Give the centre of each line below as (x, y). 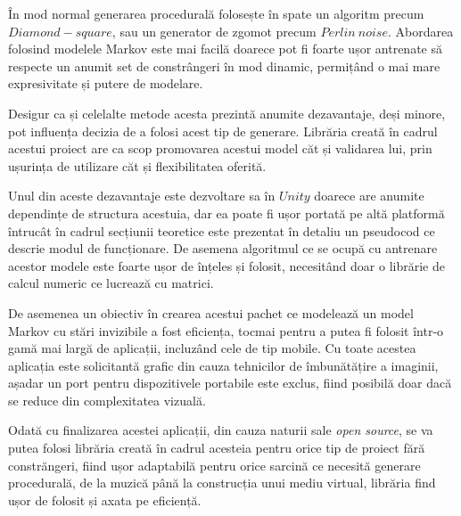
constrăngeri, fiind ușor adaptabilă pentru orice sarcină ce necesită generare (214, 465)
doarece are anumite (369, 196)
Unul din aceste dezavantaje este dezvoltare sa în (142, 196)
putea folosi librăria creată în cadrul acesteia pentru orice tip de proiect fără (217, 448)
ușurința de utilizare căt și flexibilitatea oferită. (137, 165)
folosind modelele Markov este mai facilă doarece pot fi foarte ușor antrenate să (225, 49)
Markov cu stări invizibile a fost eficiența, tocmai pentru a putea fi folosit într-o (226, 330)
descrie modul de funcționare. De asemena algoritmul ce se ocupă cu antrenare (223, 248)
